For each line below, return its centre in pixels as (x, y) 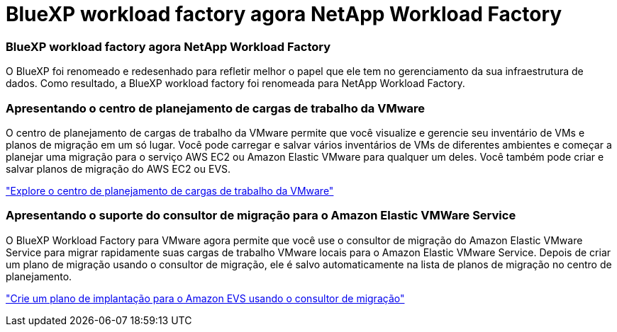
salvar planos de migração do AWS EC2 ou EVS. (118, 168)
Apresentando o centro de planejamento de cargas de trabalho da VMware (216, 108)
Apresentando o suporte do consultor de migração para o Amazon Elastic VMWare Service (261, 216)
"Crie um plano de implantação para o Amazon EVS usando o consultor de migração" (205, 298)
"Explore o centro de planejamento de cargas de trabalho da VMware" (170, 190)
